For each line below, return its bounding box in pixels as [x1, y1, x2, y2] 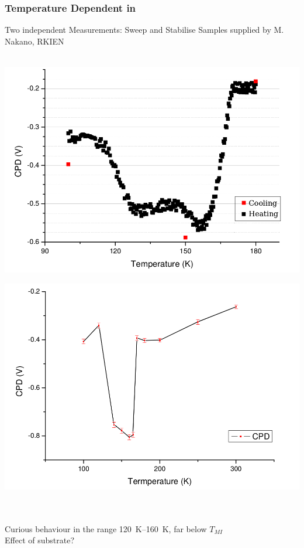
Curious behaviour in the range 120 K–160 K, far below [5, 522, 207, 535]
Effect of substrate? [5, 534, 74, 546]
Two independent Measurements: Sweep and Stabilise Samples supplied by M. [5, 23, 284, 36]
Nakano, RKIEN [5, 35, 64, 47]
